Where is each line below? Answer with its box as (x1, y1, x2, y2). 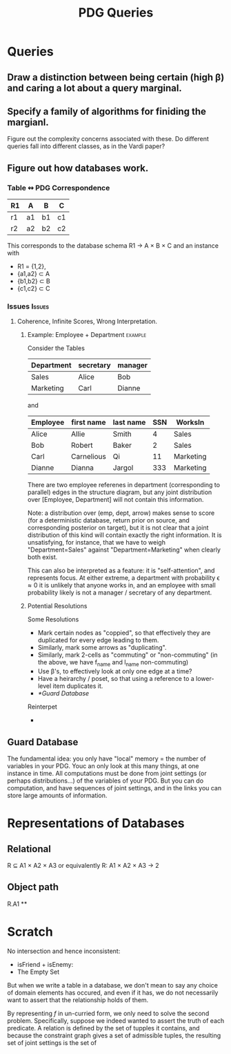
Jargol (112, 463, 134, 473)
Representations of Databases (7, 815, 185, 831)
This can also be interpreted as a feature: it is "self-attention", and (27, 566, 215, 575)
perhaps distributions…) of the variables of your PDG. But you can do (7, 776, 204, 785)
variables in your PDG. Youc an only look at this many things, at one (7, 761, 199, 770)
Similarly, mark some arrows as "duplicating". (37, 644, 167, 652)
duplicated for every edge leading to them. (37, 636, 159, 644)
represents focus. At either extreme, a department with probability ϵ (27, 574, 220, 582)
